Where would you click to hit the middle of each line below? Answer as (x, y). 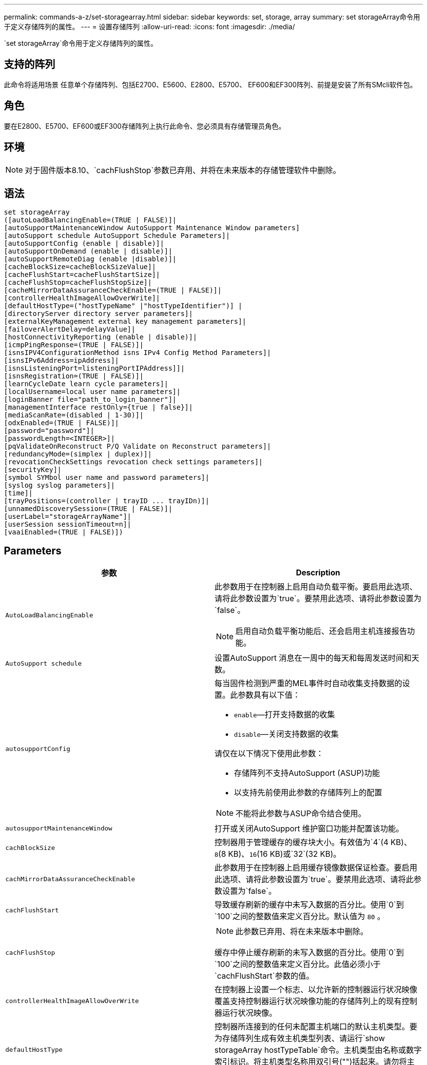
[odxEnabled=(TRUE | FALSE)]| (62, 423)
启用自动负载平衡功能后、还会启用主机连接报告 (321, 631)
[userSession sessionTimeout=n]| (68, 524)
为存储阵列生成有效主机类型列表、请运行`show (300, 1038)
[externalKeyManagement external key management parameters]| (125, 322)
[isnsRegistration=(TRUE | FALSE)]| (74, 376)
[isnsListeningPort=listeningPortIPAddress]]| (94, 368)
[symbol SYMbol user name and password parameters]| (107, 478)
